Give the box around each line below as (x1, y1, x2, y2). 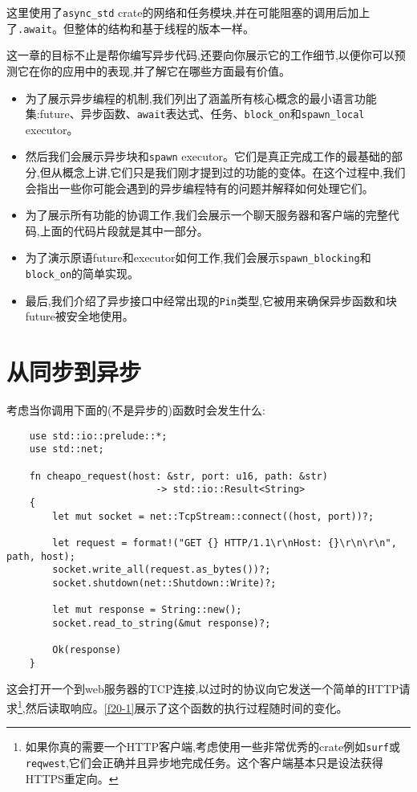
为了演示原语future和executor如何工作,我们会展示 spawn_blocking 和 (25, 249, 371, 266)
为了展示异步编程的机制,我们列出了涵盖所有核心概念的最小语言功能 (25, 89, 377, 106)
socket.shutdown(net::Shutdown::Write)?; (52, 577, 277, 589)
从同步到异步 (6, 355, 142, 388)
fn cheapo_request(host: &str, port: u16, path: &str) (29, 470, 328, 482)
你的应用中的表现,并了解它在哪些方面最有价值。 (39, 62, 290, 79)
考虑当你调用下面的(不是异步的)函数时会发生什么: (6, 402, 265, 418)
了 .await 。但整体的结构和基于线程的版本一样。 (6, 19, 254, 36)
